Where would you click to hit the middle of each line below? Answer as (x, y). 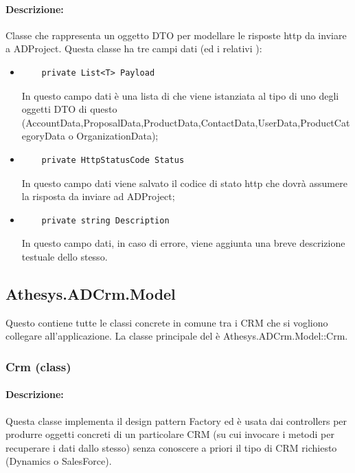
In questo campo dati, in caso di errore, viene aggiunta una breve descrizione (183, 243)
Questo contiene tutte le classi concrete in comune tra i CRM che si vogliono (167, 322)
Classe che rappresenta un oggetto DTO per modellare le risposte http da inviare (176, 35)
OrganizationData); (117, 136)
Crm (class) (38, 366)
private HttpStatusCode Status (113, 160)
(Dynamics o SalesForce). (59, 461)
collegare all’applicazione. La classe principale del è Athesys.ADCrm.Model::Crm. (177, 336)
